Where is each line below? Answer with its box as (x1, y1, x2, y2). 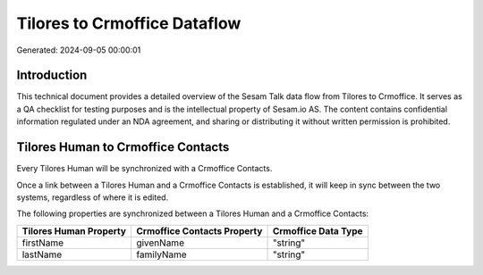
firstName (21, 237, 64, 249)
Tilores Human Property (21, 224, 127, 237)
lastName (21, 248, 63, 261)
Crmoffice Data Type (272, 224, 363, 237)
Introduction (16, 68, 88, 83)
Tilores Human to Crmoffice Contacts (16, 139, 230, 155)
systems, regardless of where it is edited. (16, 192, 169, 203)
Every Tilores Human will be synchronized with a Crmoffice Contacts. (16, 163, 273, 174)
